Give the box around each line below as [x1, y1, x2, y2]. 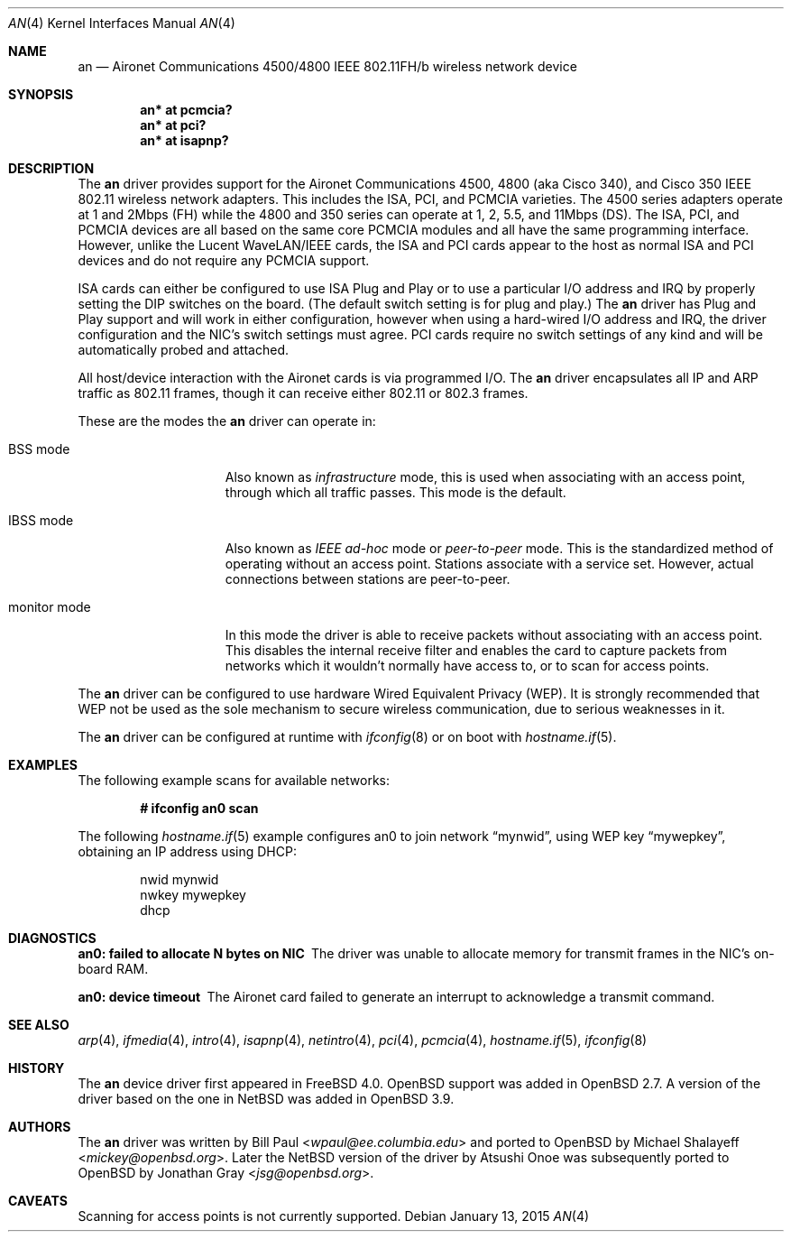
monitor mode [8, 599, 91, 615]
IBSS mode [8, 513, 74, 528]
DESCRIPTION [8, 161, 95, 176]
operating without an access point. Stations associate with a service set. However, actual [225, 556, 754, 571]
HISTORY [8, 1060, 65, 1076]
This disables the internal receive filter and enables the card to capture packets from [225, 643, 728, 658]
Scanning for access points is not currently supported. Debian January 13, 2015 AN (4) [78, 1208, 590, 1224]
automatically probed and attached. [78, 342, 290, 357]
